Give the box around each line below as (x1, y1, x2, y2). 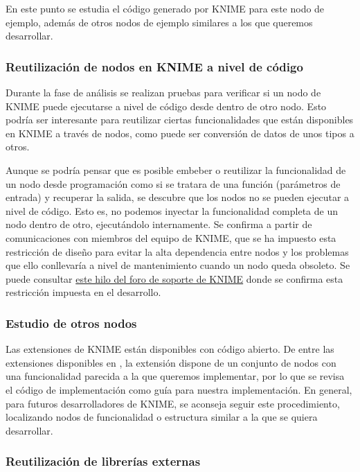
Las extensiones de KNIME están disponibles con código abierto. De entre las (6, 342, 334, 356)
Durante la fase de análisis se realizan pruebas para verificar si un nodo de (6, 85, 321, 99)
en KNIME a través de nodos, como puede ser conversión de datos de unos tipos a (6, 125, 354, 140)
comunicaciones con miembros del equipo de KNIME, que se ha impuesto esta (6, 230, 336, 245)
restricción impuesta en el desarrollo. (6, 285, 161, 299)
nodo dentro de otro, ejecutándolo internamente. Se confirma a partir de (6, 217, 312, 231)
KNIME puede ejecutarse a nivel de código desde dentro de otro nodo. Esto (6, 98, 327, 113)
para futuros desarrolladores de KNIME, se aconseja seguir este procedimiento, (6, 396, 340, 410)
